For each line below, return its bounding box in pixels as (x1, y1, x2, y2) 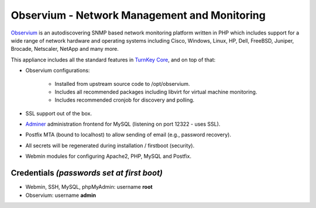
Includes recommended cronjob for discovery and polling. (54, 96, 195, 103)
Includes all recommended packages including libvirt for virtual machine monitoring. (54, 88, 257, 95)
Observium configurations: (25, 67, 90, 74)
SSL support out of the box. (25, 110, 92, 117)
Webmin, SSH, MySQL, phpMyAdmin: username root (25, 183, 153, 190)
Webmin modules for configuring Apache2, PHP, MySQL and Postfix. (25, 152, 191, 160)
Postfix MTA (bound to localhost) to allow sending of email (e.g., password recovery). (25, 131, 231, 138)
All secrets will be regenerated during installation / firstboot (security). (25, 142, 195, 149)
